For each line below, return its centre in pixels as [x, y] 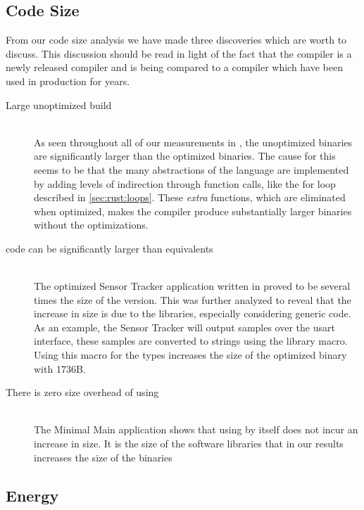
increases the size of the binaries [103, 457]
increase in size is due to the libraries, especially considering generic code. [193, 313]
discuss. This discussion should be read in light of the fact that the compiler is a [179, 53]
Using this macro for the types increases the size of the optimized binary [190, 355]
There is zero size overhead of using [82, 392]
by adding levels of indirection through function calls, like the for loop [185, 183]
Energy [32, 495]
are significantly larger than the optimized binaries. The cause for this [185, 156]
